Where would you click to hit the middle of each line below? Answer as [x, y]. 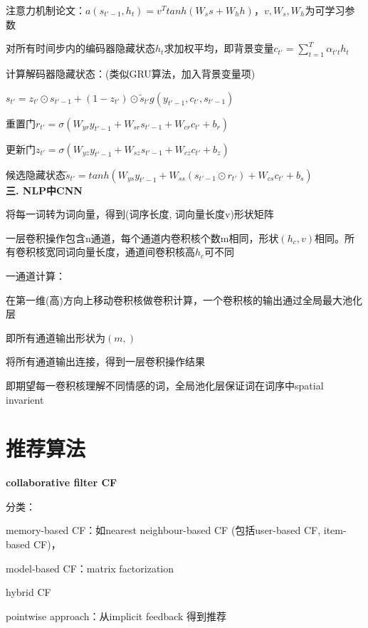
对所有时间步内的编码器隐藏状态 [80, 48]
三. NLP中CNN [44, 190]
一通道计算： [36, 275]
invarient [25, 399]
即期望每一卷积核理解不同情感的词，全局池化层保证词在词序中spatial [165, 385]
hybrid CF [28, 592]
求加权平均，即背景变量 [219, 48]
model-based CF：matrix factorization [90, 568]
